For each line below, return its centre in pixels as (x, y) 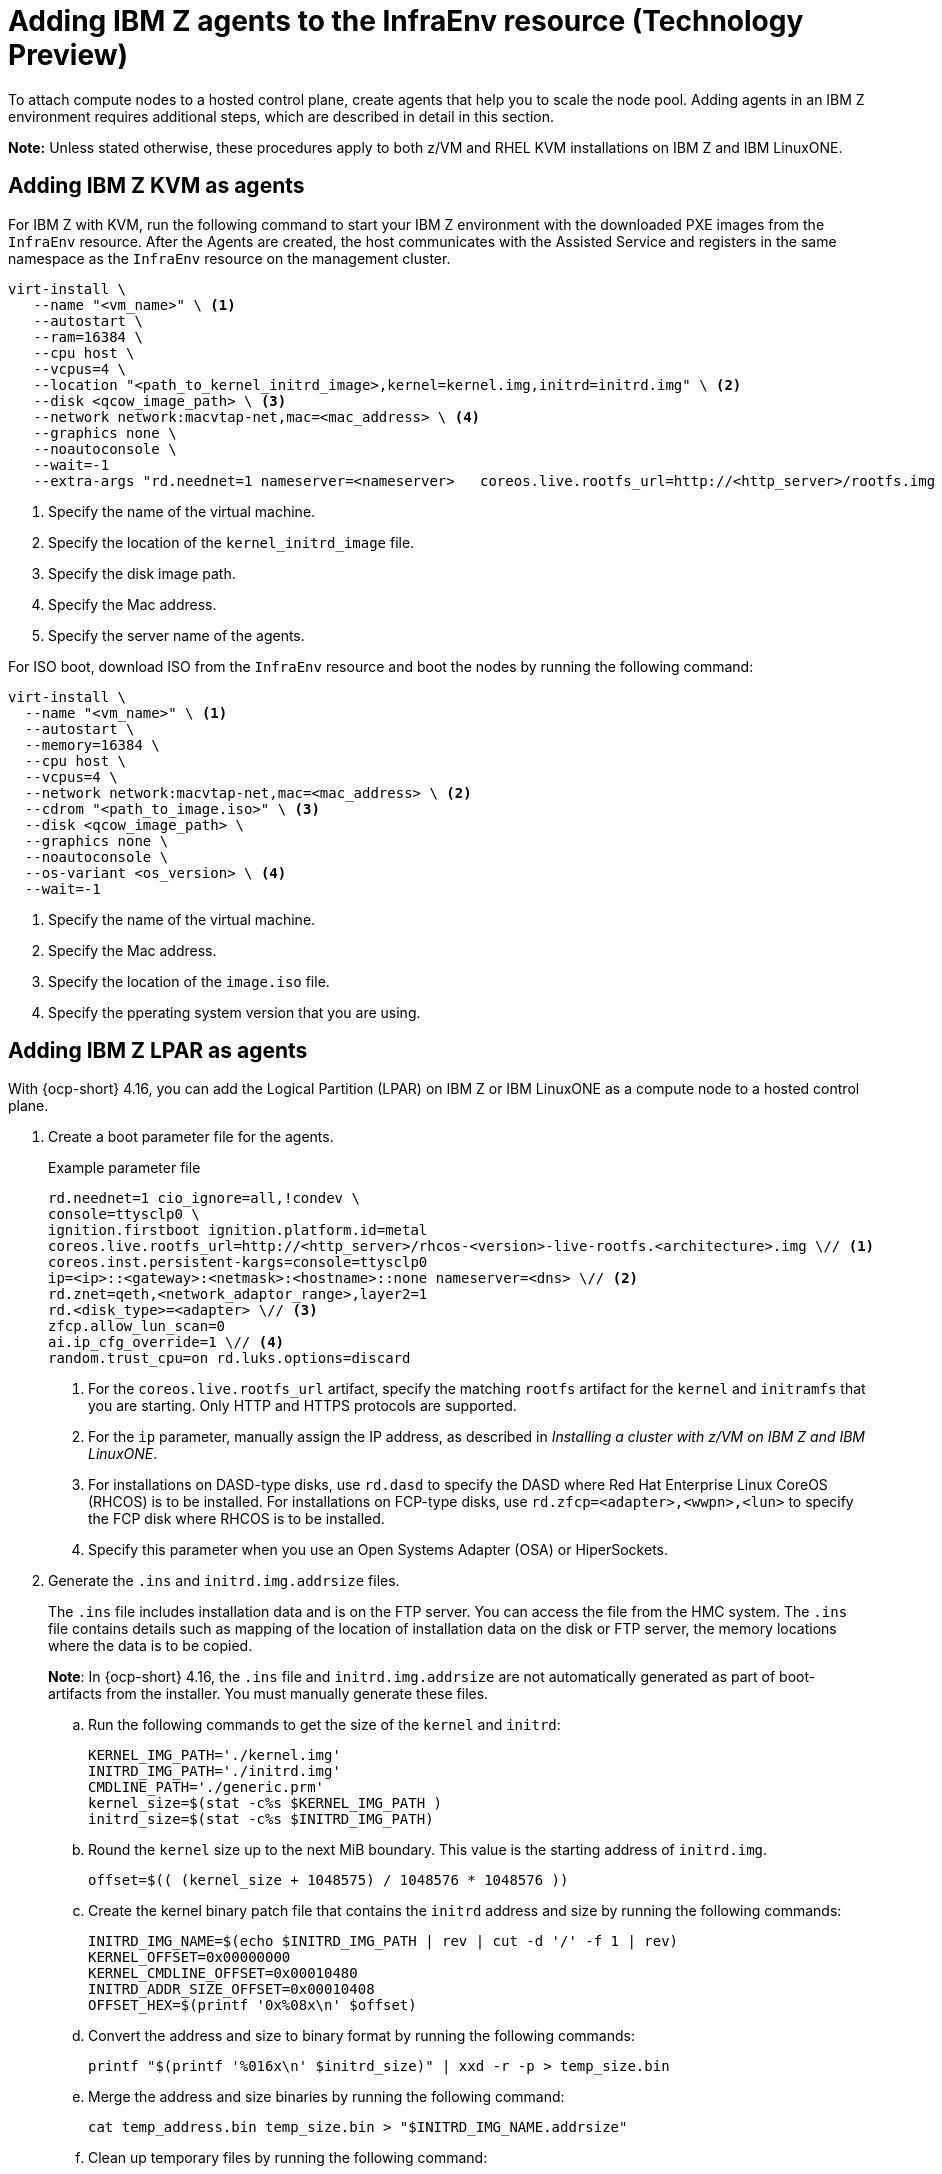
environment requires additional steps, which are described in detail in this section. (281, 116)
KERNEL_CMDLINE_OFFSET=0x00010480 (223, 1973)
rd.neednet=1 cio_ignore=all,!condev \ (204, 1198)
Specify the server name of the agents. (176, 635)
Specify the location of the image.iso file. (189, 981)
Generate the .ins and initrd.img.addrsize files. (224, 1581)
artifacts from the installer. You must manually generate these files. (268, 1694)
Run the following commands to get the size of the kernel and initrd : (324, 1725)
